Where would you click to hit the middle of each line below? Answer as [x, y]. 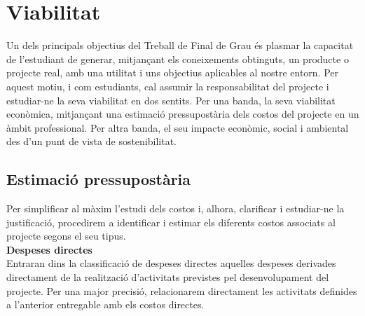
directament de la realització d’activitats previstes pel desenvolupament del [168, 277]
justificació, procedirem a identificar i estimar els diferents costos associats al [171, 222]
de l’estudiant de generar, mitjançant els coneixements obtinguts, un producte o [178, 59]
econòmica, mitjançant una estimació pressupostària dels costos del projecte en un [183, 114]
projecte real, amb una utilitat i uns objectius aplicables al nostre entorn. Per [172, 73]
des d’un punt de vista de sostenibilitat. [91, 141]
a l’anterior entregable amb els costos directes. [105, 304]
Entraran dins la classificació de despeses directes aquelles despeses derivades [171, 263]
